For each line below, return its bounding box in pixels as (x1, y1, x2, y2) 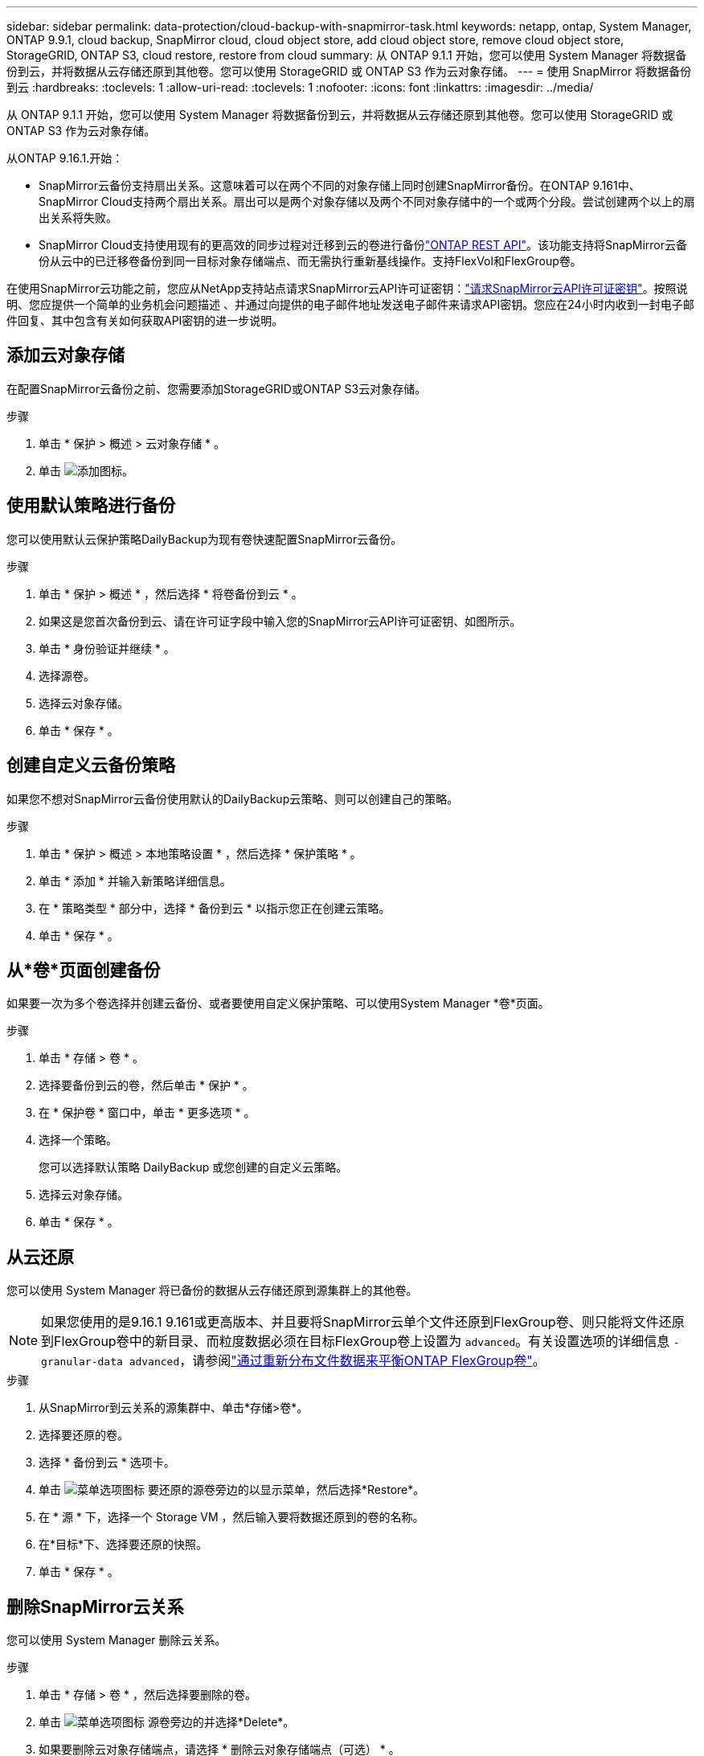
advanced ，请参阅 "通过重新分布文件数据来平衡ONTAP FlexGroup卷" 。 (129, 1352, 546, 1369)
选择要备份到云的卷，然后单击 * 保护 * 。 (39, 1078, 254, 1093)
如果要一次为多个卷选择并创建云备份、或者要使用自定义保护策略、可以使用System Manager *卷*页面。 (6, 996, 550, 1011)
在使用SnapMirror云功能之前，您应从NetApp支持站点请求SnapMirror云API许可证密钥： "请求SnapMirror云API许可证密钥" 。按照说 (6, 281, 688, 295)
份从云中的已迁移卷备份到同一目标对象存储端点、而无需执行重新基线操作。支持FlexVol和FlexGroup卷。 (39, 254, 582, 268)
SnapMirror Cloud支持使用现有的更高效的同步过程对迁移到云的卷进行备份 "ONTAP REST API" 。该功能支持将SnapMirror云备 (39, 238, 687, 252)
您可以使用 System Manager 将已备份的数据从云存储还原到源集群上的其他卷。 (6, 1283, 418, 1298)
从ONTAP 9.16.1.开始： (6, 151, 124, 165)
